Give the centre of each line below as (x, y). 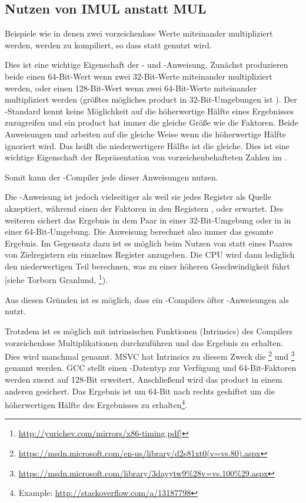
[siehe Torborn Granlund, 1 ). (56, 279)
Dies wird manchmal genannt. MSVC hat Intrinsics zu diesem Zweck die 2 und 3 (150, 355)
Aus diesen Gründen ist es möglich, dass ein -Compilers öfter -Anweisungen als (147, 299)
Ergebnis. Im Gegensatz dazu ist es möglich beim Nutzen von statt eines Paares (149, 243)
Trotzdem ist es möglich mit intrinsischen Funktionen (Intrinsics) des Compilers (149, 331)
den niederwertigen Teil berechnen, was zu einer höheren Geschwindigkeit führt (148, 266)
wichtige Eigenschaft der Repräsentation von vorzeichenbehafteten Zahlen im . (146, 157)
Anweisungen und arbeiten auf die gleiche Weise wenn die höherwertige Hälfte (145, 134)
